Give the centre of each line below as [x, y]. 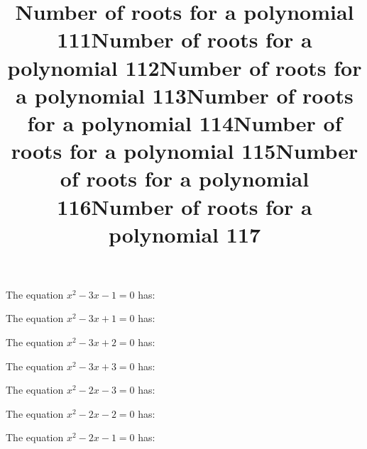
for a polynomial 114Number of [185, 122]
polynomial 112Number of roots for [185, 67]
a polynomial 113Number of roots [185, 95]
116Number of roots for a [185, 206]
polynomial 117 [185, 234]
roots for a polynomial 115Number [185, 151]
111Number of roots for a [185, 39]
